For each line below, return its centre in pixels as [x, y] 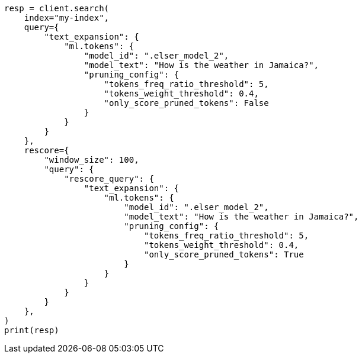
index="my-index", [67, 18]
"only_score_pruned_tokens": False [186, 103]
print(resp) [32, 330]
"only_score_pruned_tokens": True [224, 254]
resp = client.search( [57, 8]
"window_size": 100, [92, 160]
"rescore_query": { [109, 179]
